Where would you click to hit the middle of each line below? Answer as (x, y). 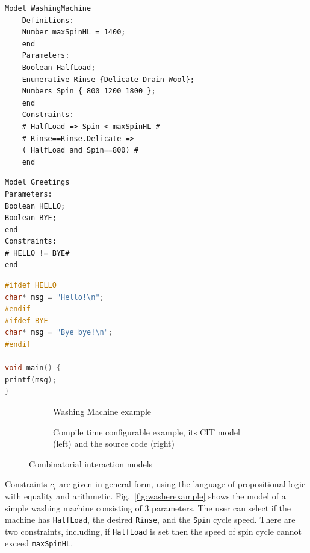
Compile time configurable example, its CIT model (147, 431)
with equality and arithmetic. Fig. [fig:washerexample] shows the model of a (145, 495)
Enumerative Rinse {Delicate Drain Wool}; (108, 79)
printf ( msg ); (31, 380)
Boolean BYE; (31, 218)
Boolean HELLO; (35, 206)
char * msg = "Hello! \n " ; (54, 297)
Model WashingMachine (48, 8)
